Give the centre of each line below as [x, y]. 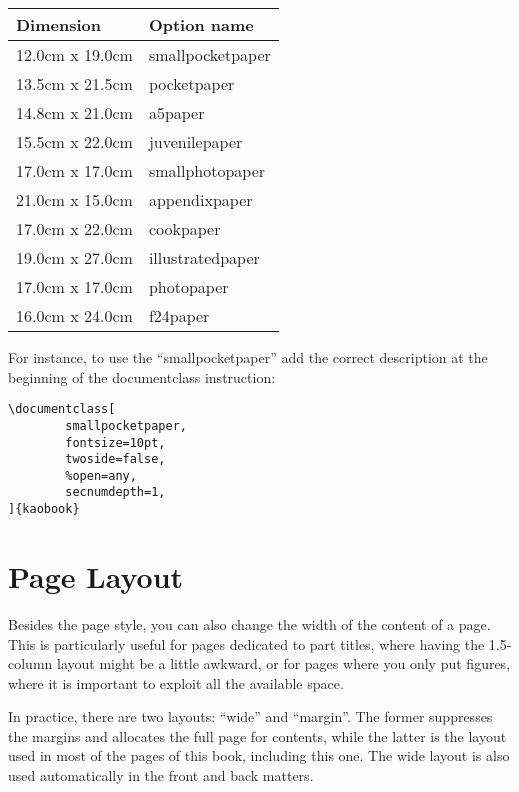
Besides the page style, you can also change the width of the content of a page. [249, 623]
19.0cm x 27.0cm [74, 257]
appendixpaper [200, 199]
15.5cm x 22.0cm [74, 141]
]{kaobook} [44, 509]
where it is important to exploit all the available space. [176, 682]
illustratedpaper [204, 257]
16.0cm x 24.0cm [74, 315]
